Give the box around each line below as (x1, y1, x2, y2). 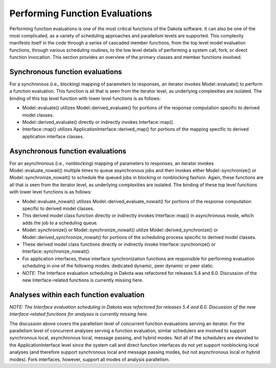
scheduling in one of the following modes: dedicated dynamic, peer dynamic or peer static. (22, 263, 214, 269)
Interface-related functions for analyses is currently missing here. (9, 311, 148, 317)
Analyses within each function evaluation (9, 290, 145, 299)
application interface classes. (22, 133, 84, 139)
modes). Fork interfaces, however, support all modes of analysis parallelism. (9, 356, 170, 362)
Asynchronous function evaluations (9, 146, 126, 156)
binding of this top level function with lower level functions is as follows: (9, 95, 161, 101)
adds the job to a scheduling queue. (22, 220, 98, 226)
